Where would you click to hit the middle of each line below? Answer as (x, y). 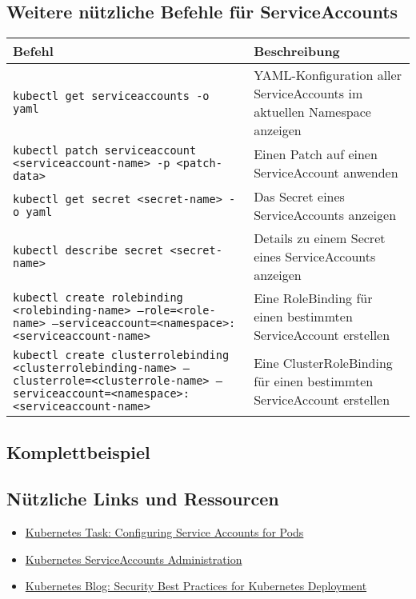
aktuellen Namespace (312, 112)
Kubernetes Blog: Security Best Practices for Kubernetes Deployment (196, 586)
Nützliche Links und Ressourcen (143, 499)
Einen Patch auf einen (316, 154)
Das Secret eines (299, 197)
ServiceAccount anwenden (326, 173)
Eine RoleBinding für (313, 298)
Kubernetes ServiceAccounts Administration (134, 559)
